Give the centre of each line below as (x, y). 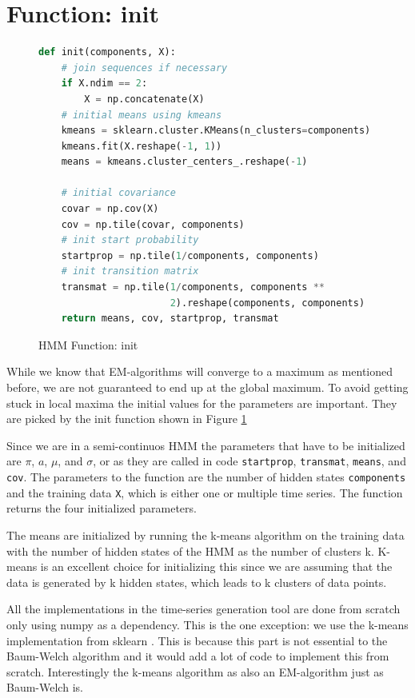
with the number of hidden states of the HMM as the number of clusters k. (190, 550)
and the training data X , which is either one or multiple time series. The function (205, 492)
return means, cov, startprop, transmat (170, 319)
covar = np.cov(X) (110, 209)
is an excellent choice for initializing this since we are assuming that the (216, 566)
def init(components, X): (107, 52)
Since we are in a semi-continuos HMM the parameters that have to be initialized (206, 445)
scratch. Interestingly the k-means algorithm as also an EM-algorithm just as (195, 671)
